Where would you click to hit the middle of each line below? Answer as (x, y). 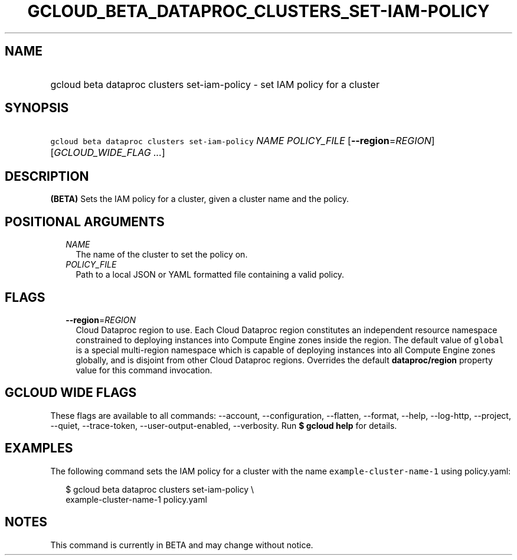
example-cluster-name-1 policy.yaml (136, 499)
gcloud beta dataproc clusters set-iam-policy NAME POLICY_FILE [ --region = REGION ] (243, 141)
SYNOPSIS (37, 108)
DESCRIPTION (47, 176)
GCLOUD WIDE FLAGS (71, 393)
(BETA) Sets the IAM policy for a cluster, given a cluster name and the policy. (200, 199)
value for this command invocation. (144, 370)
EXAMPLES (39, 448)
